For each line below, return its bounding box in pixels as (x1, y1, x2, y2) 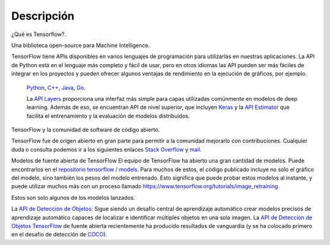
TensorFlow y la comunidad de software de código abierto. (11, 126, 160, 134)
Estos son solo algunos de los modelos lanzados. (11, 194, 136, 201)
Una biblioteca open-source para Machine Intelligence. (11, 42, 150, 49)
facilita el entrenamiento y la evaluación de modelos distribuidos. (26, 112, 190, 119)
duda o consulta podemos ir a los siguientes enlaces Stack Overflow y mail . (11, 145, 202, 153)
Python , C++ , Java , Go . (26, 84, 86, 91)
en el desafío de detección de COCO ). (11, 231, 108, 238)
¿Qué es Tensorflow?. (11, 31, 67, 38)
